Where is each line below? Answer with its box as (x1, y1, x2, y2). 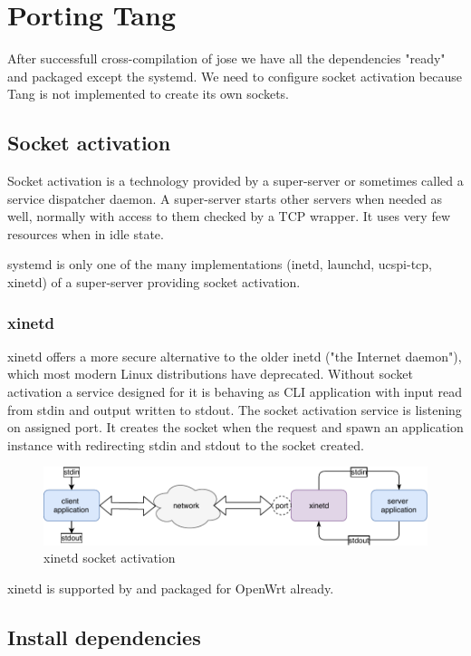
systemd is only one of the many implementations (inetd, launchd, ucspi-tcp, (7, 255, 432, 274)
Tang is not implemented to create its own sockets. (7, 84, 290, 103)
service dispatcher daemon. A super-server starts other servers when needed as (7, 188, 443, 207)
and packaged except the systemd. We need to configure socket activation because (7, 66, 462, 85)
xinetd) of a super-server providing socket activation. (7, 273, 301, 292)
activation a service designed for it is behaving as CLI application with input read (7, 382, 462, 401)
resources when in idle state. (7, 224, 164, 243)
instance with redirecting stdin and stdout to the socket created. (7, 435, 364, 454)
